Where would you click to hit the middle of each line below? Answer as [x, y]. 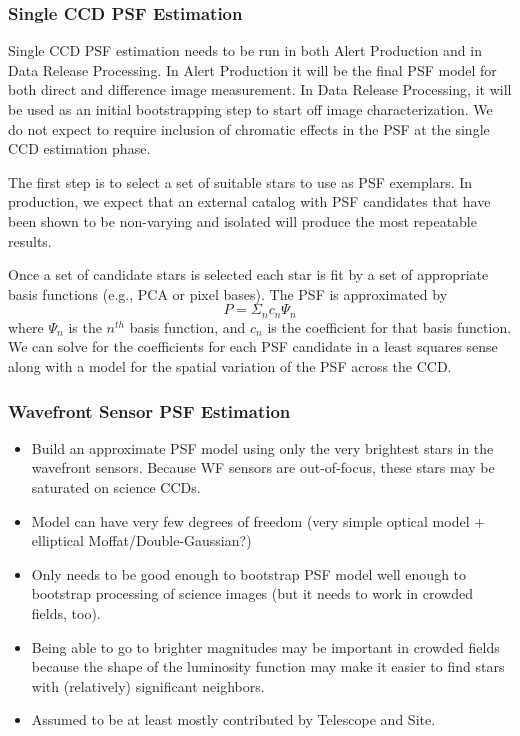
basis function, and [187, 326]
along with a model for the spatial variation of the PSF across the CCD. [230, 365]
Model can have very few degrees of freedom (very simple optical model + [258, 520]
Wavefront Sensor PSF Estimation [149, 410]
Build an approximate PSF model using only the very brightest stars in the [262, 447]
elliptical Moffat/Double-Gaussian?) [141, 540]
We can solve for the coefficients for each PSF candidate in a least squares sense [253, 346]
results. [30, 240]
